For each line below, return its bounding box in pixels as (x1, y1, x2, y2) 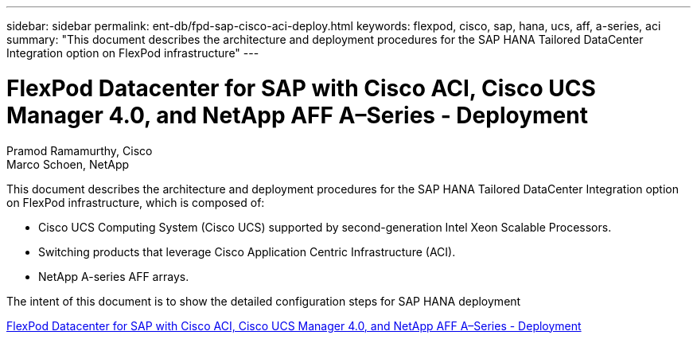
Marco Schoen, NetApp (6, 157, 130, 171)
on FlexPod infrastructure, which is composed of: (6, 195, 265, 209)
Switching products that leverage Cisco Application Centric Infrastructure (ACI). (38, 244, 456, 259)
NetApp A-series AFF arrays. (38, 269, 189, 283)
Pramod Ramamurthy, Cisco (6, 143, 153, 158)
